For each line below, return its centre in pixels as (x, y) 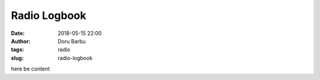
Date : (18, 33)
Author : (21, 41)
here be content (31, 69)
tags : (17, 50)
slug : (17, 58)
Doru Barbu (72, 41)
